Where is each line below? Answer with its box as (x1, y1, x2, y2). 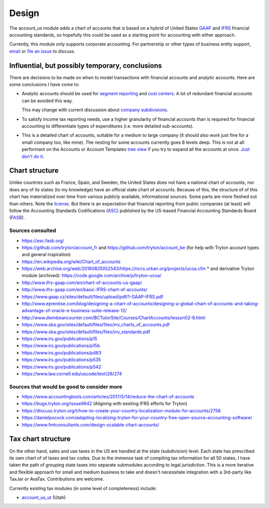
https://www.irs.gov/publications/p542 (21, 364, 101, 370)
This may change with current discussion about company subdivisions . (21, 107, 168, 113)
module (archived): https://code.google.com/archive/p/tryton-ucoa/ (21, 273, 162, 279)
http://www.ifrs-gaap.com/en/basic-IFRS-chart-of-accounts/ (21, 287, 147, 293)
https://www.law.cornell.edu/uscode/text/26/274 (21, 371, 122, 377)
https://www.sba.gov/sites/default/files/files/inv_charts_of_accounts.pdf (21, 322, 170, 328)
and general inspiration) (21, 251, 71, 258)
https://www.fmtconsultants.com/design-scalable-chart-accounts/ (21, 421, 159, 428)
